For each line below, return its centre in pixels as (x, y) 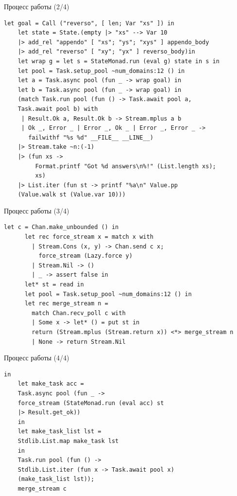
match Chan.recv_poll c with (79, 313)
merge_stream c (42, 488)
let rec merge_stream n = (66, 304)
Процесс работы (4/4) (37, 358)
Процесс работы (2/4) (37, 6)
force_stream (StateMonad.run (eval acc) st (91, 403)
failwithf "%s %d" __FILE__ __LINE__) (91, 137)
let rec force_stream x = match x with (89, 237)
